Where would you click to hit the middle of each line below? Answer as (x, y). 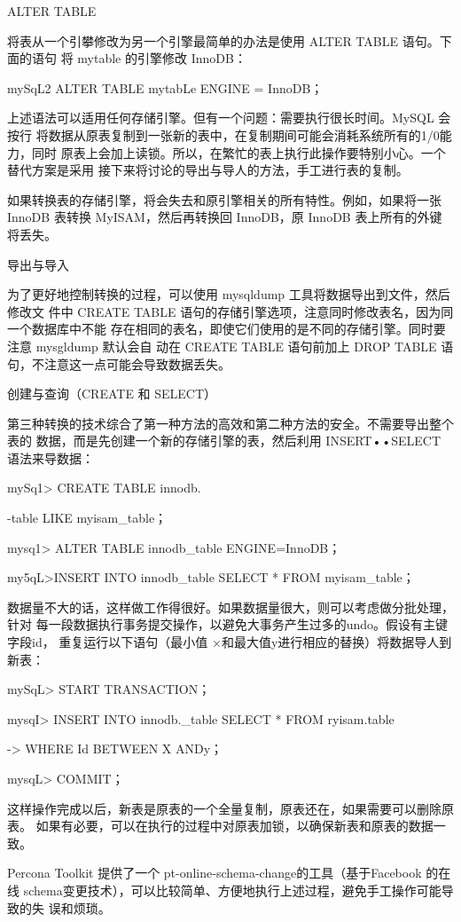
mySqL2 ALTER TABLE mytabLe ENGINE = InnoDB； (165, 87)
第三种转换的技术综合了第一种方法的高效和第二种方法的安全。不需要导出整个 (230, 423)
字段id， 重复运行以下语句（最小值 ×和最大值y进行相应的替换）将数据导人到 (230, 642)
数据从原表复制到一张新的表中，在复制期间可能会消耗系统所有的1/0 (244, 134)
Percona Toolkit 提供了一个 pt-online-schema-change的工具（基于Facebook (215, 873)
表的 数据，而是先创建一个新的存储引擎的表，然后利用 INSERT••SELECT (224, 441)
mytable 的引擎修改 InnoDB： (162, 58)
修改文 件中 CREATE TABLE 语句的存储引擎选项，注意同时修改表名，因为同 (230, 311)
